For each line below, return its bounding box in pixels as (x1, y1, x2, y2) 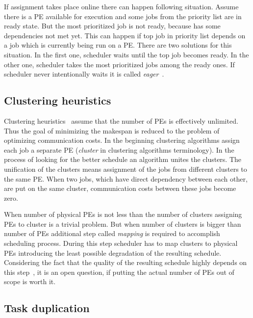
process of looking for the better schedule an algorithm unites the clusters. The (4, 154, 242, 164)
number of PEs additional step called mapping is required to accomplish (4, 228, 220, 238)
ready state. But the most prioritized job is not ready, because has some (4, 21, 221, 31)
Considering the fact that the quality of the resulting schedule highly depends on (4, 257, 247, 267)
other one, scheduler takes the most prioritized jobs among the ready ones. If (4, 59, 235, 69)
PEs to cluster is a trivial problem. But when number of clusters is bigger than (4, 218, 241, 229)
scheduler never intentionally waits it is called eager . (4, 69, 164, 79)
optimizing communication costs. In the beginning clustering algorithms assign (4, 135, 240, 145)
